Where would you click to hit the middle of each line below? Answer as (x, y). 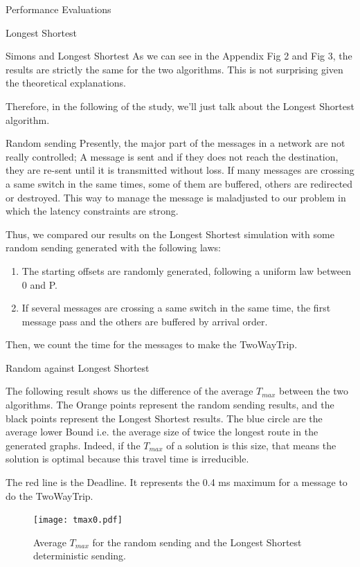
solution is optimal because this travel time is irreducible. (127, 459)
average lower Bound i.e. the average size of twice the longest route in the (162, 432)
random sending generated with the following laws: (113, 247)
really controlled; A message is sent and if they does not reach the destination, (172, 156)
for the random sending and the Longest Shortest (197, 542)
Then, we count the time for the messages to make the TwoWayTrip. (152, 344)
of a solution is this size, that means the (251, 445)
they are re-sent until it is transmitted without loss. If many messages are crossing (180, 170)
